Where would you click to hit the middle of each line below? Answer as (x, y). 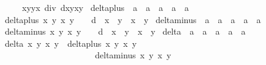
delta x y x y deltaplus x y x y (70, 43)
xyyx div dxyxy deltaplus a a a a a (105, 7)
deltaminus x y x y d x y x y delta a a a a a (125, 31)
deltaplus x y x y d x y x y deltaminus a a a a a (133, 19)
